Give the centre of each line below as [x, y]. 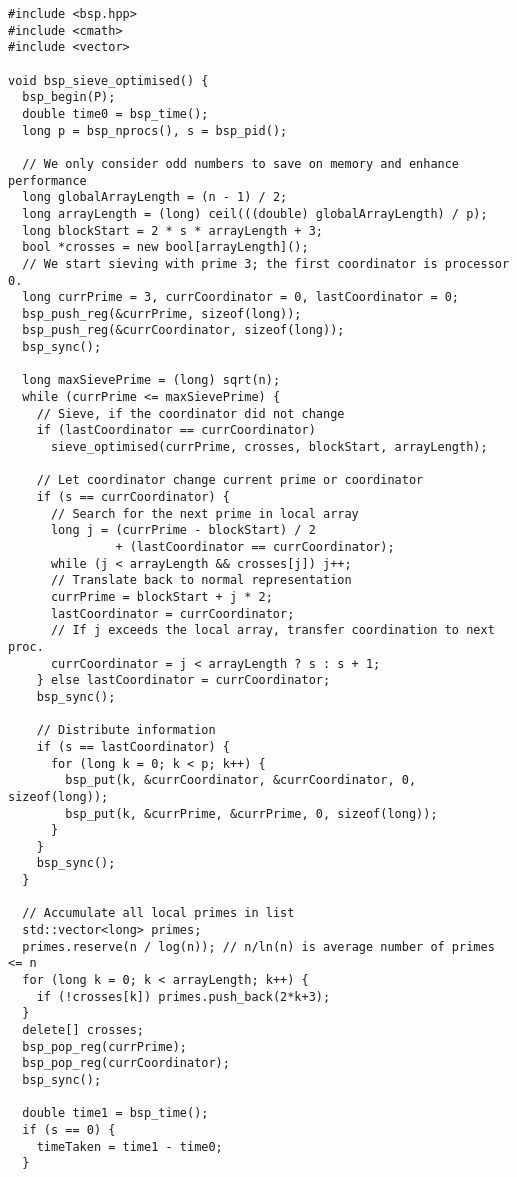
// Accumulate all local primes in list [158, 913]
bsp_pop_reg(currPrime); [104, 1046]
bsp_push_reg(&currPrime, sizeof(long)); [162, 313]
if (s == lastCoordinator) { [133, 746]
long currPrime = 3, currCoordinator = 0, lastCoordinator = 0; [241, 297]
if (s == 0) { [69, 1129]
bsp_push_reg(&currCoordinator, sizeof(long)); [183, 330]
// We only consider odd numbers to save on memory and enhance [241, 163]
